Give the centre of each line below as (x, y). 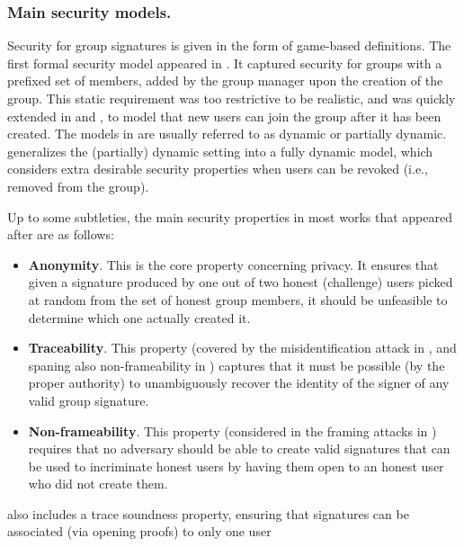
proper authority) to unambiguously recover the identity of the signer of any (239, 383)
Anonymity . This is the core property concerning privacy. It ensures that (233, 264)
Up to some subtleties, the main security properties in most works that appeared (230, 216)
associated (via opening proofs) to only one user (139, 531)
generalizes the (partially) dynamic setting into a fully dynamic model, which (220, 151)
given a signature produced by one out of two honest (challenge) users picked (241, 282)
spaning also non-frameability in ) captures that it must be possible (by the (236, 365)
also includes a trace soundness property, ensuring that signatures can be (208, 513)
